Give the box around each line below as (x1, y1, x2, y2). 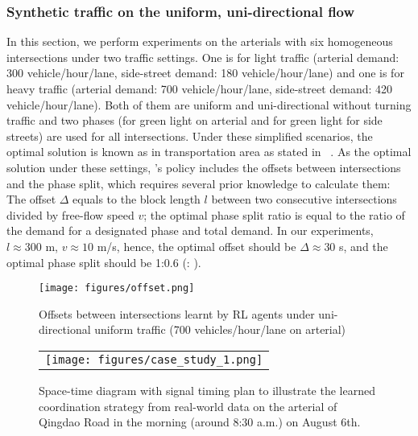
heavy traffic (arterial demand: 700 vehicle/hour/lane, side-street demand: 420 (6, 80, 393, 97)
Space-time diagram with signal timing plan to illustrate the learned (39, 381, 375, 398)
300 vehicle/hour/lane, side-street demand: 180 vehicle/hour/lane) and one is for (6, 64, 404, 81)
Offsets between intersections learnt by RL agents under (39, 305, 315, 322)
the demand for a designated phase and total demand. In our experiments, (6, 222, 374, 239)
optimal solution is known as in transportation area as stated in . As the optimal (6, 143, 412, 160)
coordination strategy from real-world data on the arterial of (39, 397, 337, 414)
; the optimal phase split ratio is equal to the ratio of (143, 206, 405, 223)
